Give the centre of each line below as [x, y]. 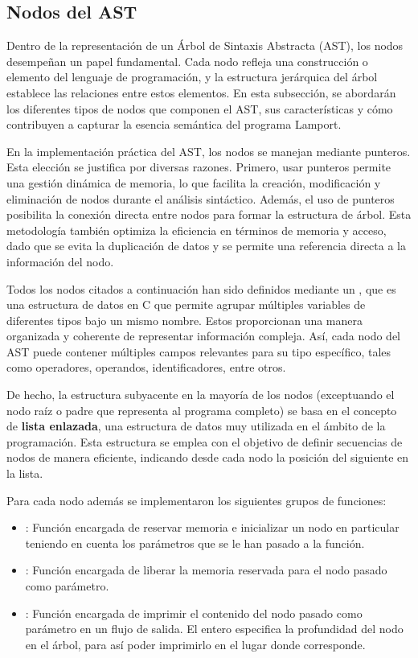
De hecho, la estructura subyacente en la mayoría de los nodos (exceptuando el [201, 395]
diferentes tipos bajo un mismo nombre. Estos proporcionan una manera [184, 320]
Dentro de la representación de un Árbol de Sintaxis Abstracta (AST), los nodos [205, 45]
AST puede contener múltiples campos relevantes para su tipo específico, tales [199, 351]
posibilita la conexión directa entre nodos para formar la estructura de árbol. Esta [209, 214]
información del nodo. [60, 261]
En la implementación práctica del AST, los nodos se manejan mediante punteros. [209, 151]
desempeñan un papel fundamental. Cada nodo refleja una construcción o [187, 61]
